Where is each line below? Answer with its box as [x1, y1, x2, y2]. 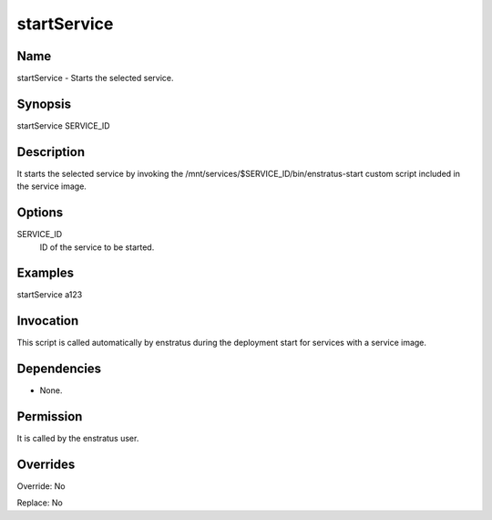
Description [16, 144, 86, 160]
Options [16, 205, 64, 221]
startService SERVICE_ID [16, 120, 110, 131]
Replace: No [16, 497, 63, 508]
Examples [16, 265, 75, 281]
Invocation [16, 313, 79, 328]
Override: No [16, 481, 66, 492]
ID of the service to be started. [39, 242, 155, 253]
